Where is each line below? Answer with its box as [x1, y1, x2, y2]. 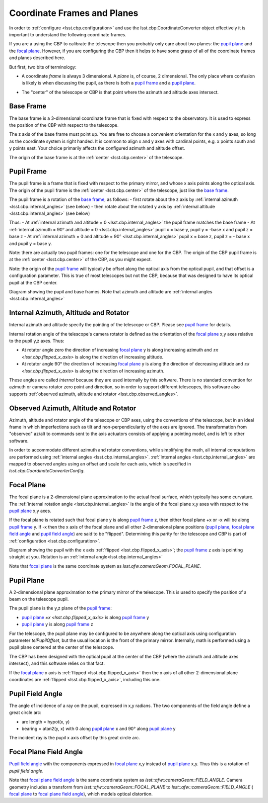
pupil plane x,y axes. [9, 508, 52, 514]
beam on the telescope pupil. [9, 596, 69, 602]
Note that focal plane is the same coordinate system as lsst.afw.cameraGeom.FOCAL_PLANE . [9, 563, 201, 569]
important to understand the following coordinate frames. [9, 31, 127, 37]
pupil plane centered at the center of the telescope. [9, 644, 114, 650]
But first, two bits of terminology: [9, 64, 76, 70]
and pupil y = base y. [9, 240, 52, 246]
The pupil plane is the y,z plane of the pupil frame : [9, 605, 112, 611]
